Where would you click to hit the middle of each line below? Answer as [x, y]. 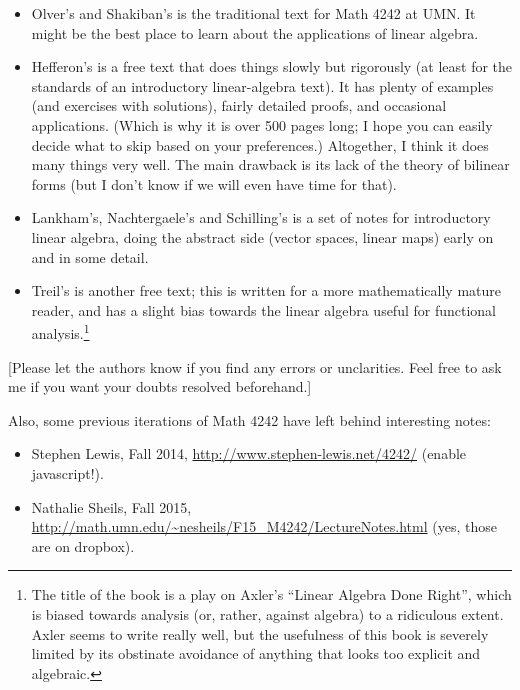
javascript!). [67, 472]
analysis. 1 [60, 331]
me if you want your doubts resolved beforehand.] [160, 386]
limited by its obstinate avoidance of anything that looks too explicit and [256, 653]
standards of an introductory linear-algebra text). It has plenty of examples [262, 85]
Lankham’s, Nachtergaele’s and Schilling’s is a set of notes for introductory [261, 217]
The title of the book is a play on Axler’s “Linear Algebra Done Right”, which [271, 594]
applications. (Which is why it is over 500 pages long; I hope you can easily [262, 124]
